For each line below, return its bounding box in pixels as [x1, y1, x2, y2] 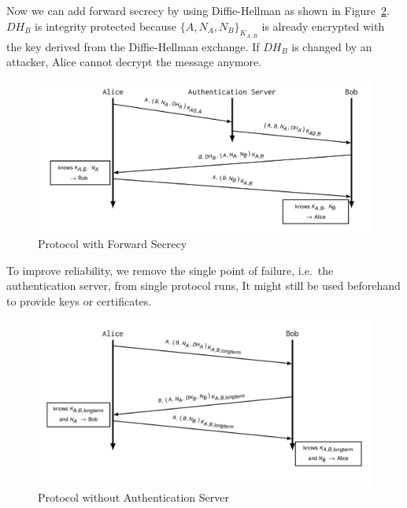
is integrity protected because [35, 17, 177, 34]
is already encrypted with [261, 17, 385, 34]
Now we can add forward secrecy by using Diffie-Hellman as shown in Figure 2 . [6, 2, 390, 18]
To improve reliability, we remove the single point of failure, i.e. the [6, 261, 334, 278]
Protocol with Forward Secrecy [38, 235, 187, 252]
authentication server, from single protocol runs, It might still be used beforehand [6, 277, 401, 294]
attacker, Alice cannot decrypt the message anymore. [6, 54, 262, 70]
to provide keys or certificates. [6, 292, 152, 309]
